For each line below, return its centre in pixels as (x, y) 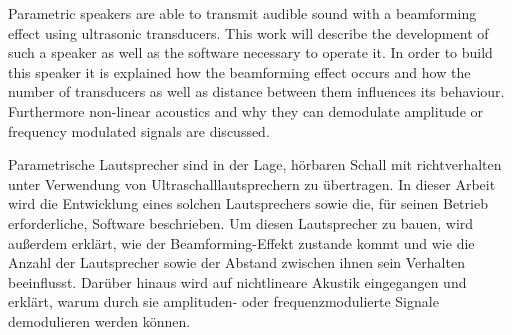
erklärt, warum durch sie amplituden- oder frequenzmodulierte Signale (223, 301)
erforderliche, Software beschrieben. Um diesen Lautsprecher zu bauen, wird (241, 222)
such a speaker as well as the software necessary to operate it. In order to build (250, 52)
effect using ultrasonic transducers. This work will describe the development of (248, 32)
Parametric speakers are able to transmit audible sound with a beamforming (242, 13)
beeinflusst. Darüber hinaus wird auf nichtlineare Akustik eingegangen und (237, 281)
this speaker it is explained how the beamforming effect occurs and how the (239, 71)
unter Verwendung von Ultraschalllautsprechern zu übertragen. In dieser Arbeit (252, 183)
